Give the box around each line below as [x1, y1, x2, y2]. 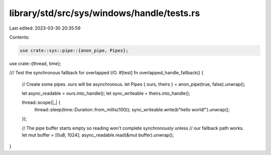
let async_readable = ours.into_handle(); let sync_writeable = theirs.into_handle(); [22, 90, 191, 96]
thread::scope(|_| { [22, 99, 61, 105]
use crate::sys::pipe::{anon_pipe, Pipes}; [20, 48, 129, 53]
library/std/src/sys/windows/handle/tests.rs [9, 8, 200, 19]
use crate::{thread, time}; [9, 60, 61, 66]
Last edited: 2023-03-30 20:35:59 [9, 25, 81, 31]
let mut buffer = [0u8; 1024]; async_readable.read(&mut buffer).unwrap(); [22, 132, 174, 138]
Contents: [9, 34, 30, 40]
